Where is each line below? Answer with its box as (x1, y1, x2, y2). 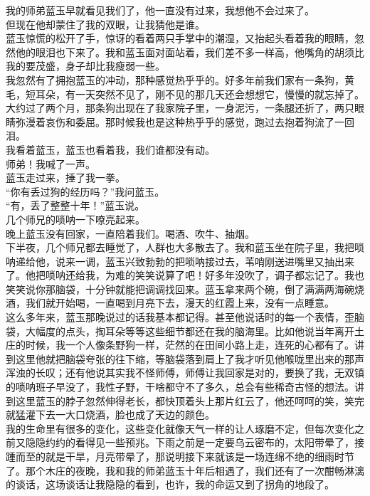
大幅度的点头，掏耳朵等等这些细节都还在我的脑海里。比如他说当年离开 (25, 323, 354, 338)
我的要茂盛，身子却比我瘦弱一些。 (6, 58, 165, 73)
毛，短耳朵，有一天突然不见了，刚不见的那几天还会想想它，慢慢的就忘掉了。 (6, 86, 364, 101)
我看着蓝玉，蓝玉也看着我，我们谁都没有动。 (6, 142, 215, 157)
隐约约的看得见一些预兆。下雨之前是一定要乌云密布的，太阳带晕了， (35, 435, 354, 450)
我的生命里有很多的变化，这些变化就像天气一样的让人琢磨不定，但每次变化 (6, 421, 354, 436)
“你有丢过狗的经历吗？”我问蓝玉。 (6, 184, 165, 199)
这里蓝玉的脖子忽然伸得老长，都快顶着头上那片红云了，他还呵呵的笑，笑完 (15, 393, 364, 408)
